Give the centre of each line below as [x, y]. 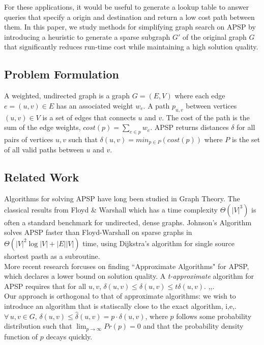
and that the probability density [193, 326]
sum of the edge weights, [42, 127]
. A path [156, 105]
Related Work [42, 177]
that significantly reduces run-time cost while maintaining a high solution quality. [131, 47]
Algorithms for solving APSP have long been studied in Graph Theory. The [122, 198]
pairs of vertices [29, 139]
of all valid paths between [44, 150]
